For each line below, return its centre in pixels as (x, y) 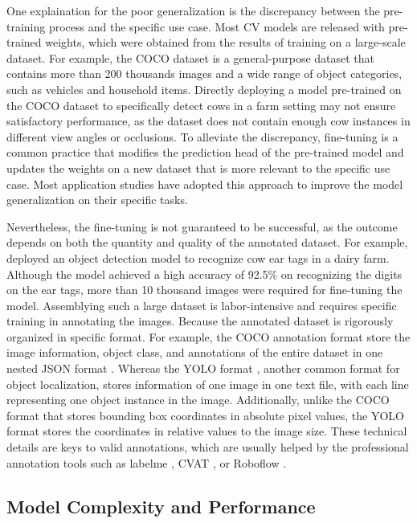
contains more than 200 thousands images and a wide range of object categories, (204, 74)
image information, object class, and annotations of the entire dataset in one (195, 352)
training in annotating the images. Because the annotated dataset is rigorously (200, 321)
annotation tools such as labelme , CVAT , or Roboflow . (147, 462)
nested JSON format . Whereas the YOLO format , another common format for (203, 368)
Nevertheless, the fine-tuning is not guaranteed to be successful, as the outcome (202, 226)
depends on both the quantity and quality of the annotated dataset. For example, (207, 242)
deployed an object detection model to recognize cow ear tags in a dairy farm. (198, 257)
